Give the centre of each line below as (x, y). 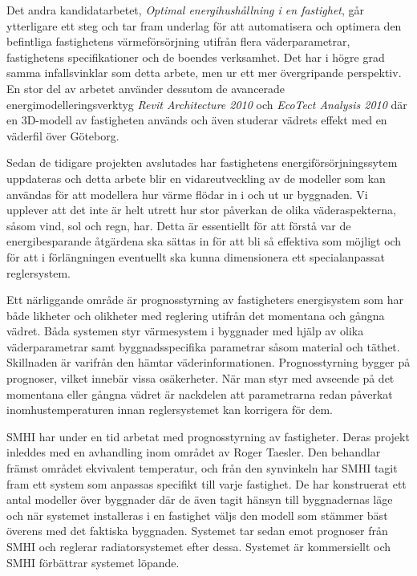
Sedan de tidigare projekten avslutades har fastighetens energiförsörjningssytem (202, 162)
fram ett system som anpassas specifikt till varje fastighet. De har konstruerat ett (206, 483)
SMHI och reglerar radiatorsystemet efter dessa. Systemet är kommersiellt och (199, 546)
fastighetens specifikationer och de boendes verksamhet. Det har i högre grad (196, 57)
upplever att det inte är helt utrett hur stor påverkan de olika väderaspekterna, (201, 210)
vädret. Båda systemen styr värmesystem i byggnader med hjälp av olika (185, 331)
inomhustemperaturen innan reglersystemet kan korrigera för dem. (170, 410)
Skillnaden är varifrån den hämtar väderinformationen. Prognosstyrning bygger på (208, 362)
